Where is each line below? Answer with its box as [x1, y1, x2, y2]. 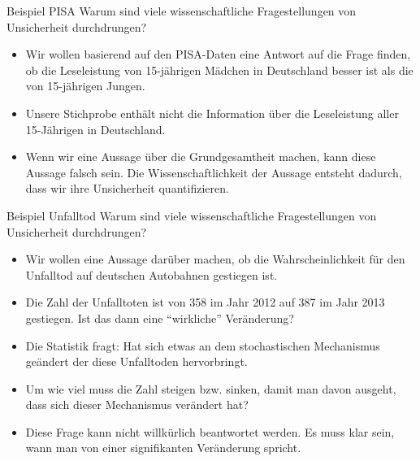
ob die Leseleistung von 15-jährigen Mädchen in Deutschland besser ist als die [25, 61, 414, 78]
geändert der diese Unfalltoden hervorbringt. [25, 353, 248, 370]
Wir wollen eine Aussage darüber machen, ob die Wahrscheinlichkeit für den [25, 250, 405, 267]
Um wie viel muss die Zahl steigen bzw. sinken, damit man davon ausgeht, [25, 380, 396, 397]
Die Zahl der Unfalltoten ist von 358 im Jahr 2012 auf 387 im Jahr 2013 [25, 294, 385, 311]
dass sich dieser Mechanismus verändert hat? [25, 396, 249, 413]
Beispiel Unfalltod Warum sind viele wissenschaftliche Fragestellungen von [6, 207, 377, 224]
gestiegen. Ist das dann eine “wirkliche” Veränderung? [25, 309, 294, 326]
